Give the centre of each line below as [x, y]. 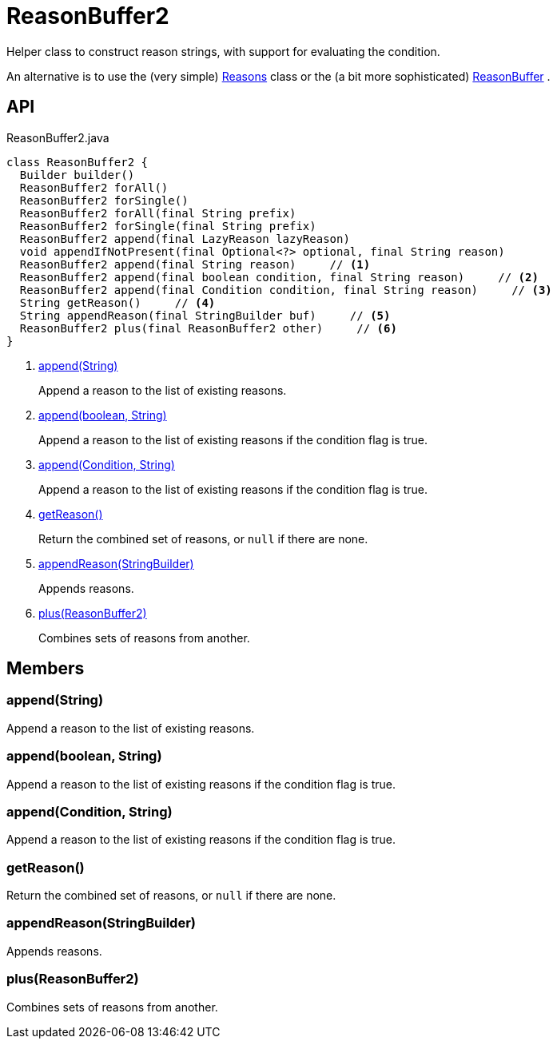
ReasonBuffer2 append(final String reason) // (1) [195, 264]
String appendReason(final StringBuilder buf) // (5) [205, 315]
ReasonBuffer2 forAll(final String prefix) [158, 213]
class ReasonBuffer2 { [78, 162]
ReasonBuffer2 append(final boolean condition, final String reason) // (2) [279, 277]
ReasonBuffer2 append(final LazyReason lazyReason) [185, 238]
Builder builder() [77, 175]
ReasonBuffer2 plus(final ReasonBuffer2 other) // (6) [208, 328]
